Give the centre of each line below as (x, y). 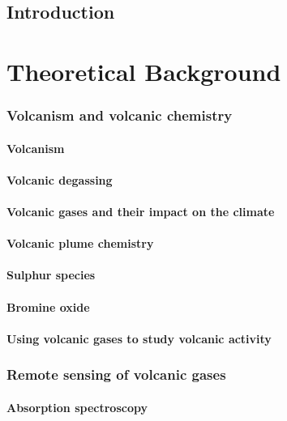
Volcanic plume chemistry (80, 243)
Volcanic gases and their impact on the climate (141, 211)
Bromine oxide (48, 306)
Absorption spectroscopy (77, 407)
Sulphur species (51, 275)
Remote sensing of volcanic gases (116, 374)
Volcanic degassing (60, 179)
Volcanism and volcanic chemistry (120, 115)
